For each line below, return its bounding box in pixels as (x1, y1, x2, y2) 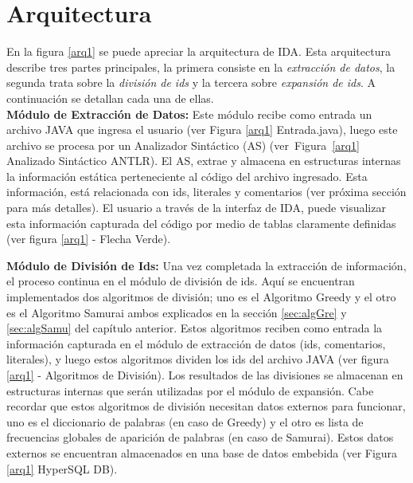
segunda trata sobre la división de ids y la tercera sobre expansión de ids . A (6, 74, 376, 91)
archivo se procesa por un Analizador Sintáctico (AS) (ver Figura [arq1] (6, 136, 360, 153)
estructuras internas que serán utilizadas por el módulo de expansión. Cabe (6, 382, 374, 399)
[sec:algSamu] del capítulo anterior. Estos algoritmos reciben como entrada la (6, 320, 383, 336)
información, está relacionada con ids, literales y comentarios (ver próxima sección (6, 183, 407, 200)
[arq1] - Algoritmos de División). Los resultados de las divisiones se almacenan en (6, 367, 403, 383)
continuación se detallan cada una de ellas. (6, 89, 214, 106)
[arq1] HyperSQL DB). (6, 460, 118, 477)
